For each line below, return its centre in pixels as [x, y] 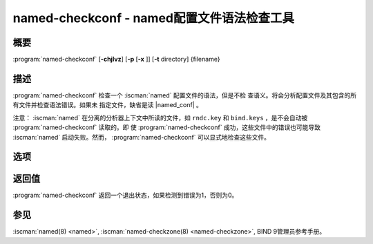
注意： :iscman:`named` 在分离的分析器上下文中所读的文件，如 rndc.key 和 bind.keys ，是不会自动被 [160, 118]
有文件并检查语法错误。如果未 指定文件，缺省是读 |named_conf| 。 [108, 105]
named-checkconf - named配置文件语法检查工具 [154, 18]
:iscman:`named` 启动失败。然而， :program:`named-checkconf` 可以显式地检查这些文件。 [142, 137]
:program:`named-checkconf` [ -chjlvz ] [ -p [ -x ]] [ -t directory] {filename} [116, 59]
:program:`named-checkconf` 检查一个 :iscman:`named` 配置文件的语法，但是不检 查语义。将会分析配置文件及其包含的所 [185, 95]
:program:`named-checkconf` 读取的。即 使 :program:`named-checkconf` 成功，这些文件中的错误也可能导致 [167, 127]
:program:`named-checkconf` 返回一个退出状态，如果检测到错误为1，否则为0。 [125, 195]
